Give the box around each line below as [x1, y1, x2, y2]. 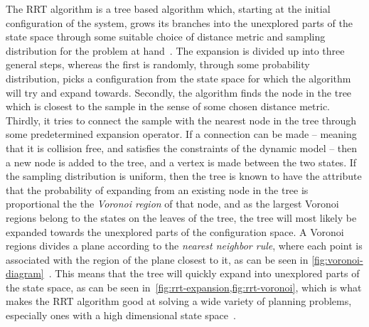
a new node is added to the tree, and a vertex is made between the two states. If [6, 154, 357, 169]
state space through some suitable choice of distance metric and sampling [6, 29, 326, 44]
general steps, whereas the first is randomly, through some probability [6, 57, 310, 72]
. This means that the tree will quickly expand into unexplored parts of [48, 266, 360, 281]
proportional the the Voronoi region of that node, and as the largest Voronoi [6, 196, 339, 211]
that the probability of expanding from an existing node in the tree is [6, 182, 309, 197]
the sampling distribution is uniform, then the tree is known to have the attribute [6, 168, 362, 183]
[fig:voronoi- [311, 252, 363, 267]
